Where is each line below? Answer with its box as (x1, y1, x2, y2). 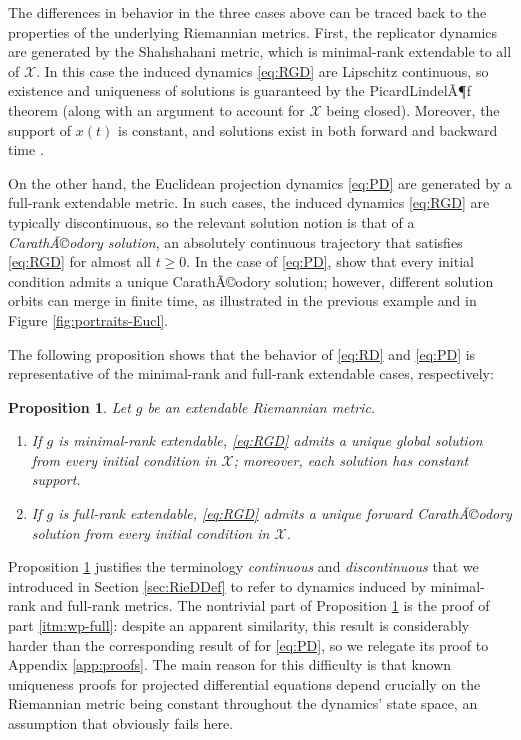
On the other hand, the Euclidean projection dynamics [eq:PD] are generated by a (8, 172, 512, 193)
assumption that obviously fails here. (8, 713, 234, 733)
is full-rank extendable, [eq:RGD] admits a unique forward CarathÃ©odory (58, 503, 512, 524)
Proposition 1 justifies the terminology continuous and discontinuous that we (8, 556, 479, 577)
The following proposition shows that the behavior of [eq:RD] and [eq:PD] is (8, 343, 476, 364)
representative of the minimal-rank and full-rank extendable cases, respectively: (8, 363, 494, 384)
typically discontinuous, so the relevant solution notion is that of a (8, 211, 415, 232)
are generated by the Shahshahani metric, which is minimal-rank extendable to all (8, 41, 512, 62)
